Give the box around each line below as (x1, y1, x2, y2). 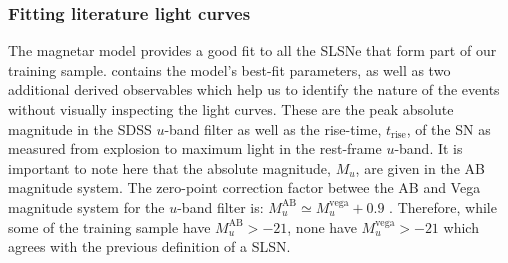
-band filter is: (177, 196, 264, 217)
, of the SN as (406, 118, 491, 139)
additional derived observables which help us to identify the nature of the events (8, 79, 500, 100)
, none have (287, 216, 357, 237)
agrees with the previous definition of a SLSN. (8, 236, 291, 257)
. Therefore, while (389, 196, 497, 217)
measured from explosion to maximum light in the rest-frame (8, 138, 382, 159)
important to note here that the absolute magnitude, (8, 157, 331, 178)
